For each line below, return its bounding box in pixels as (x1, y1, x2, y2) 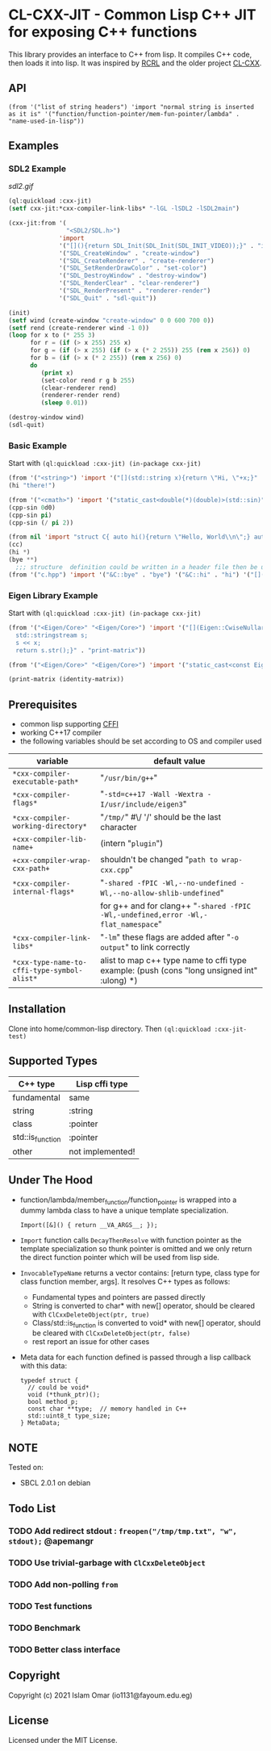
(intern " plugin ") (100, 838, 164, 849)
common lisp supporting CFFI (19, 719, 119, 729)
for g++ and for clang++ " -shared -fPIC (100, 900, 252, 911)
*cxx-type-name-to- (12, 958, 87, 967)
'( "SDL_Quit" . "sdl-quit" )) (59, 294, 157, 302)
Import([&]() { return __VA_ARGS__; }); (19, 1221, 158, 1229)
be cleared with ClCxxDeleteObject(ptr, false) (31, 1328, 191, 1338)
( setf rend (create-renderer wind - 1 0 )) (8, 324, 150, 332)
